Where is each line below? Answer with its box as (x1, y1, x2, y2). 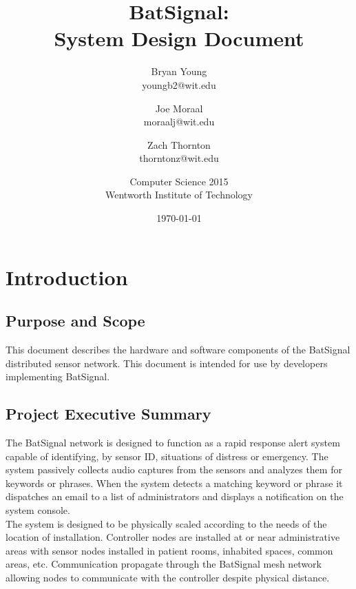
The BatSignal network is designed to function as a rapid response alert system (6, 435, 340, 450)
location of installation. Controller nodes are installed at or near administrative (6, 530, 340, 544)
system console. (6, 503, 70, 517)
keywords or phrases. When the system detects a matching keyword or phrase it (6, 475, 343, 490)
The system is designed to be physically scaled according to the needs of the (6, 516, 327, 530)
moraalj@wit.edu (143, 114, 215, 129)
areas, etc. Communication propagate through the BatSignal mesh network (6, 557, 322, 571)
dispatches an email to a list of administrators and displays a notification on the (6, 489, 344, 504)
